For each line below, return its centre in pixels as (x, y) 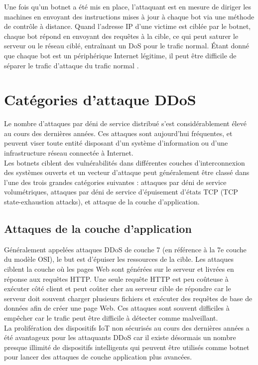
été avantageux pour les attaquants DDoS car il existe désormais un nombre (120, 337)
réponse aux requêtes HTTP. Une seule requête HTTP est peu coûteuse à (116, 278)
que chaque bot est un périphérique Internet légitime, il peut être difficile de (120, 55)
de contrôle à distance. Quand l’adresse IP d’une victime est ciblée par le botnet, (128, 26)
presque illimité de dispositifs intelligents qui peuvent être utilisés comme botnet (127, 347)
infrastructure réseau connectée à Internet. (69, 153)
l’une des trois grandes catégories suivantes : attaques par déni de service (115, 182)
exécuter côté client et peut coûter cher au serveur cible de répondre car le (118, 288)
